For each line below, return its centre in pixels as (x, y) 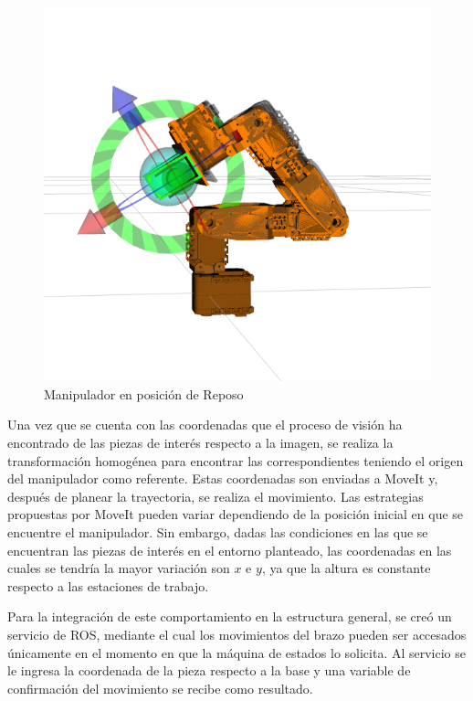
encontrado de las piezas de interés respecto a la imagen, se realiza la (200, 443)
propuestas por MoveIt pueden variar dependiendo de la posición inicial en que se (236, 514)
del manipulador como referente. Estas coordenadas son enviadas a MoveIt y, (223, 478)
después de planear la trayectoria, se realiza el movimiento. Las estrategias (215, 496)
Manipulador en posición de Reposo (144, 393)
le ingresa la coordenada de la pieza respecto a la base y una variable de (209, 670)
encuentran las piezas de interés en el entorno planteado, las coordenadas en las (230, 550)
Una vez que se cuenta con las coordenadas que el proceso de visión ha (205, 425)
